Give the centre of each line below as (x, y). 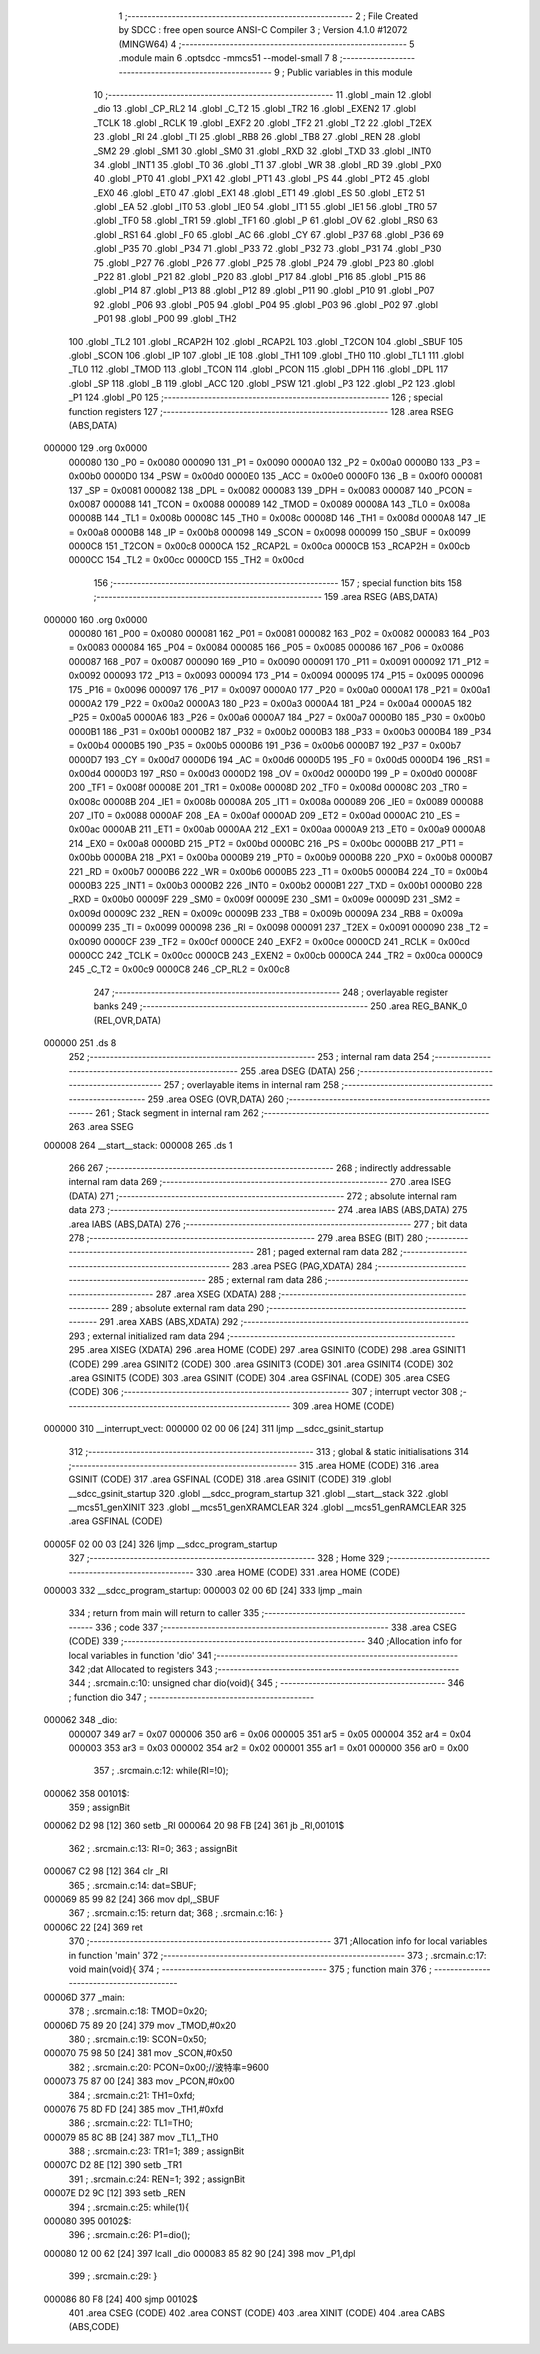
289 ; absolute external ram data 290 (188, 1307)
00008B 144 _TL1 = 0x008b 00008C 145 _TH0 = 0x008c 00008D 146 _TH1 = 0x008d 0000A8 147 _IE (277, 518)
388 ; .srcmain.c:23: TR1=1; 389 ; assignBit (156, 2151)
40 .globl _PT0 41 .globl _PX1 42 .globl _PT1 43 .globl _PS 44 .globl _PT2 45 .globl (261, 179)
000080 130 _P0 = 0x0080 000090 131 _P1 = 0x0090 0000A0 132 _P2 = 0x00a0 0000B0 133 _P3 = (274, 462)
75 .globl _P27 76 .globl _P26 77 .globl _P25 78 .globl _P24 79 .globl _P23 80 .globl (264, 262)
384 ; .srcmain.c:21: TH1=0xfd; (131, 2095)
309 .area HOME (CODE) (343, 1406)
